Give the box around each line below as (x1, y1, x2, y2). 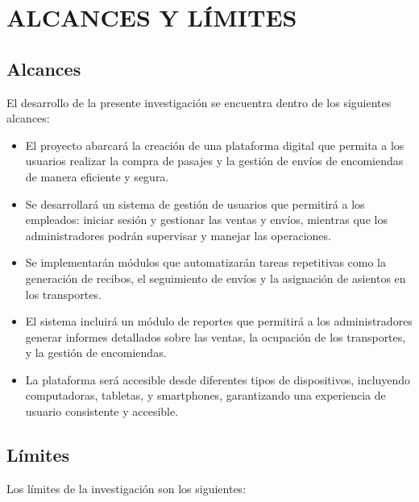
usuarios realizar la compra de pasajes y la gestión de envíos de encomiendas (25, 152, 404, 169)
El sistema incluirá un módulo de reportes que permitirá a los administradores (25, 313, 413, 330)
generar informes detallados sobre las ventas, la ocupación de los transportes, (25, 328, 406, 345)
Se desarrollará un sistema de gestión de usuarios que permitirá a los (25, 195, 365, 212)
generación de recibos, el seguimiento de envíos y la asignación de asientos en (25, 269, 406, 286)
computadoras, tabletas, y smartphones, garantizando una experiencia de (25, 387, 386, 404)
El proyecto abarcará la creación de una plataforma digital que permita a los (25, 136, 404, 153)
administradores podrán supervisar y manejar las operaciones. (25, 226, 331, 243)
